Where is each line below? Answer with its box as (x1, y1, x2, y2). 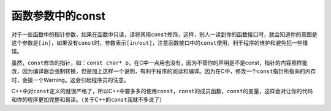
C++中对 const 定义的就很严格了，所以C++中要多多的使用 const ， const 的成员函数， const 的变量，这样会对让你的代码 (11, 87, 313, 94)
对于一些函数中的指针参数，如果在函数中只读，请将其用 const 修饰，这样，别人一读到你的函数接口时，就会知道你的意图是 (11, 31, 318, 38)
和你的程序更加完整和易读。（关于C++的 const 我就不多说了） (11, 96, 165, 104)
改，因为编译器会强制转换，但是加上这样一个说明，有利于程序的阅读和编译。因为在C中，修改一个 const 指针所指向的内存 (11, 67, 316, 75)
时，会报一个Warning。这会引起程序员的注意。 (11, 76, 129, 83)
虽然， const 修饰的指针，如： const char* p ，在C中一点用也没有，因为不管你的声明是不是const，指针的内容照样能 (11, 59, 308, 66)
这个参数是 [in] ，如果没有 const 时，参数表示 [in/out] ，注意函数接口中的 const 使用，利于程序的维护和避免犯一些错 (11, 39, 308, 46)
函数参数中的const (11, 9, 106, 23)
